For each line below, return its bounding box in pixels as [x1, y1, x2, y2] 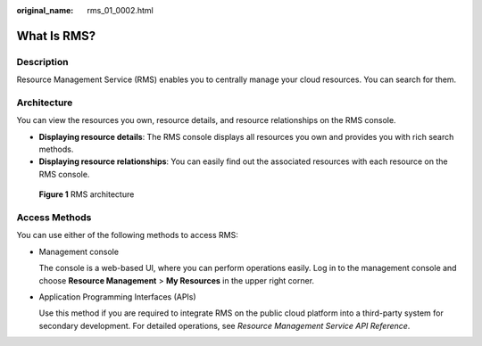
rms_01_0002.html [87, 5, 154, 15]
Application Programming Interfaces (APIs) [38, 291, 196, 302]
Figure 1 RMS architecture [38, 189, 135, 200]
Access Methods [16, 211, 92, 224]
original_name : [16, 5, 74, 15]
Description [16, 55, 69, 68]
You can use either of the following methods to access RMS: [16, 230, 238, 241]
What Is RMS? [16, 28, 96, 44]
